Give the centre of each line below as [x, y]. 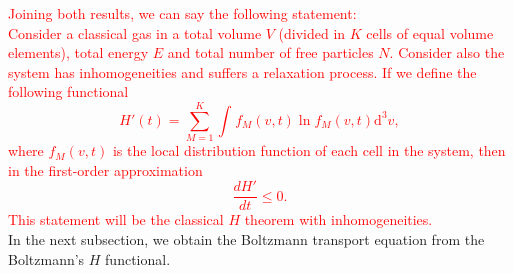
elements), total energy [78, 52]
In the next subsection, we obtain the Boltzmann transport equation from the [246, 238]
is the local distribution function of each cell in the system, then [309, 150]
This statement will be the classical [116, 219]
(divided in [312, 32]
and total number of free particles [270, 52]
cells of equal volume [430, 32]
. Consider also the [447, 52]
